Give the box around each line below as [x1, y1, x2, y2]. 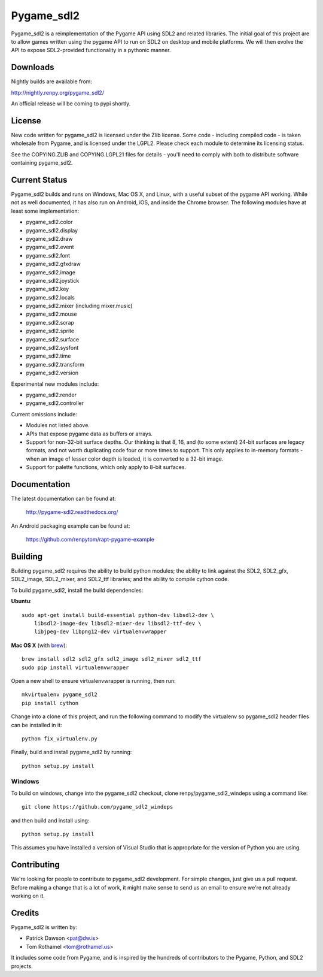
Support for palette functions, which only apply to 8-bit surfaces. [26, 464, 187, 471]
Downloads [11, 62, 54, 72]
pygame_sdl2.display [26, 226, 78, 234]
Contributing [11, 860, 60, 870]
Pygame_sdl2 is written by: [11, 924, 78, 931]
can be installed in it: [11, 721, 62, 728]
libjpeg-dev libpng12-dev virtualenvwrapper [33, 628, 167, 635]
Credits [11, 908, 39, 918]
